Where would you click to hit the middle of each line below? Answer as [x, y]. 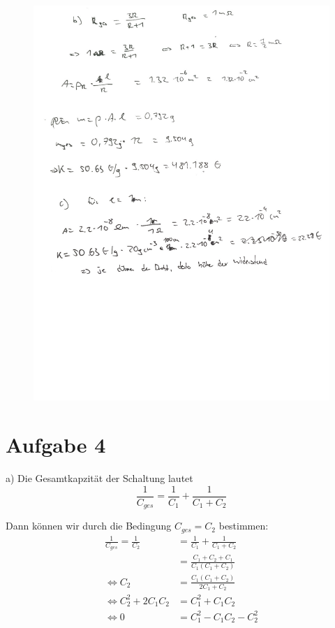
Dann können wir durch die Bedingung [89, 526]
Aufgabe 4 [56, 445]
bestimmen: [244, 526]
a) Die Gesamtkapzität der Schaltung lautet [99, 478]
